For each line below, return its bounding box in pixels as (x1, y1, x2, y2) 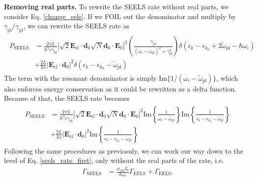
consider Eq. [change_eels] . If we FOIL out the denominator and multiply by (4, 11, 236, 21)
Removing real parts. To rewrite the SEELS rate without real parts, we (4, 1, 228, 11)
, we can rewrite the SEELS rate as (23, 21, 130, 31)
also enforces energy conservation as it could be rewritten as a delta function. (4, 83, 237, 93)
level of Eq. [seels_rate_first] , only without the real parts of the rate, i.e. (4, 155, 224, 165)
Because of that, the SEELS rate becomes (4, 93, 130, 103)
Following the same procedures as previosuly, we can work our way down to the (4, 145, 243, 156)
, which (216, 72, 238, 83)
